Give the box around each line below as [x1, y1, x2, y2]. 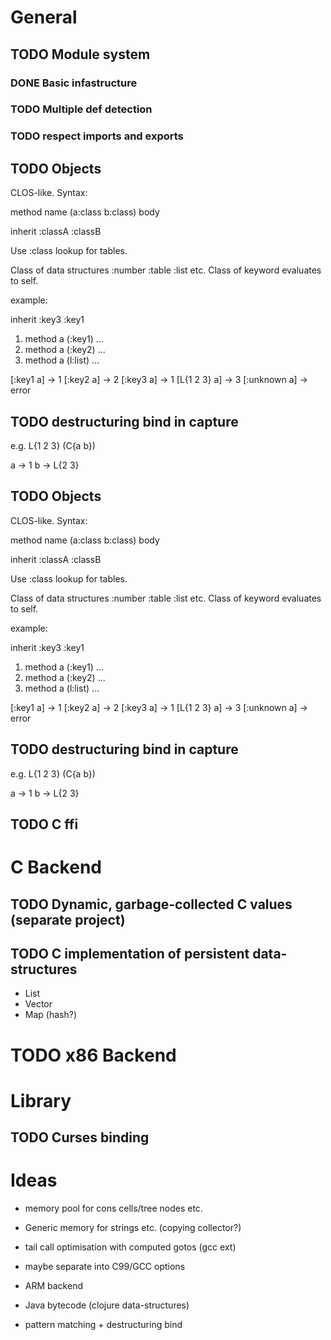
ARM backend [24, 1280, 83, 1292]
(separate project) [10, 911, 126, 928]
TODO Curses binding [10, 1129, 150, 1146]
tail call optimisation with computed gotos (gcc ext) [24, 1241, 237, 1253]
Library [10, 1089, 72, 1112]
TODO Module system [10, 46, 151, 63]
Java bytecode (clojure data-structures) [24, 1299, 190, 1311]
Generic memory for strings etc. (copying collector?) [24, 1222, 242, 1234]
